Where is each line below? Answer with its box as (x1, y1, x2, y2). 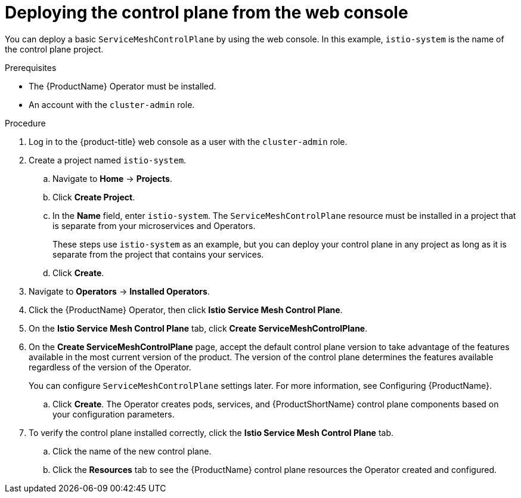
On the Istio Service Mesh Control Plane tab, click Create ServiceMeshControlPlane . (29, 323, 368, 333)
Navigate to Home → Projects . (52, 173, 172, 184)
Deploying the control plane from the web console (5, 2, 408, 23)
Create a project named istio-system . (29, 154, 187, 165)
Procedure (5, 117, 46, 128)
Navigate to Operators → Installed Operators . (29, 286, 210, 296)
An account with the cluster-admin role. (29, 99, 195, 110)
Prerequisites (5, 62, 57, 73)
